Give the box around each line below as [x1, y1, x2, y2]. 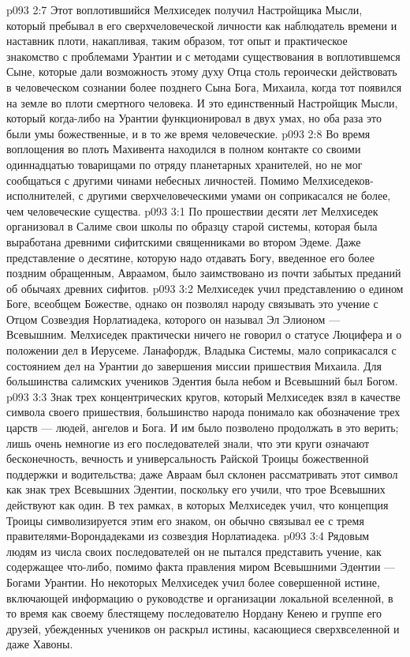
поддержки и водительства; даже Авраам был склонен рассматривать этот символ [6, 465, 398, 482]
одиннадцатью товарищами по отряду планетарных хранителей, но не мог [6, 156, 363, 172]
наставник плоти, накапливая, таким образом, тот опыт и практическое [6, 32, 348, 49]
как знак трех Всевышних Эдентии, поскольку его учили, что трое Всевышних [6, 481, 386, 497]
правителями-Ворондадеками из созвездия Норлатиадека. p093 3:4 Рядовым [6, 527, 370, 544]
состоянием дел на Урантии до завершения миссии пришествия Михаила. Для [6, 357, 382, 374]
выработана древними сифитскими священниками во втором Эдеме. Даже [6, 233, 361, 250]
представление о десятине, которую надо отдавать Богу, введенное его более [6, 249, 375, 265]
